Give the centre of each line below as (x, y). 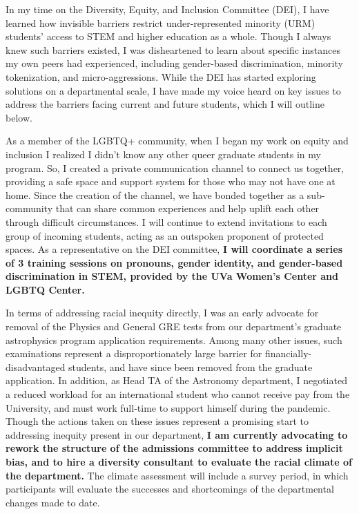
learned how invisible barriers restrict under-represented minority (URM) (161, 22)
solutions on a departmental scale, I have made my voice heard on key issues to (173, 90)
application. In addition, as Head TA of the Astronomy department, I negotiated (176, 380)
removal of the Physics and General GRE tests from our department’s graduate (174, 326)
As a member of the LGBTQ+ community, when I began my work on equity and (177, 141)
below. (19, 117)
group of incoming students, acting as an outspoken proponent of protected (165, 235)
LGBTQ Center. (45, 289)
